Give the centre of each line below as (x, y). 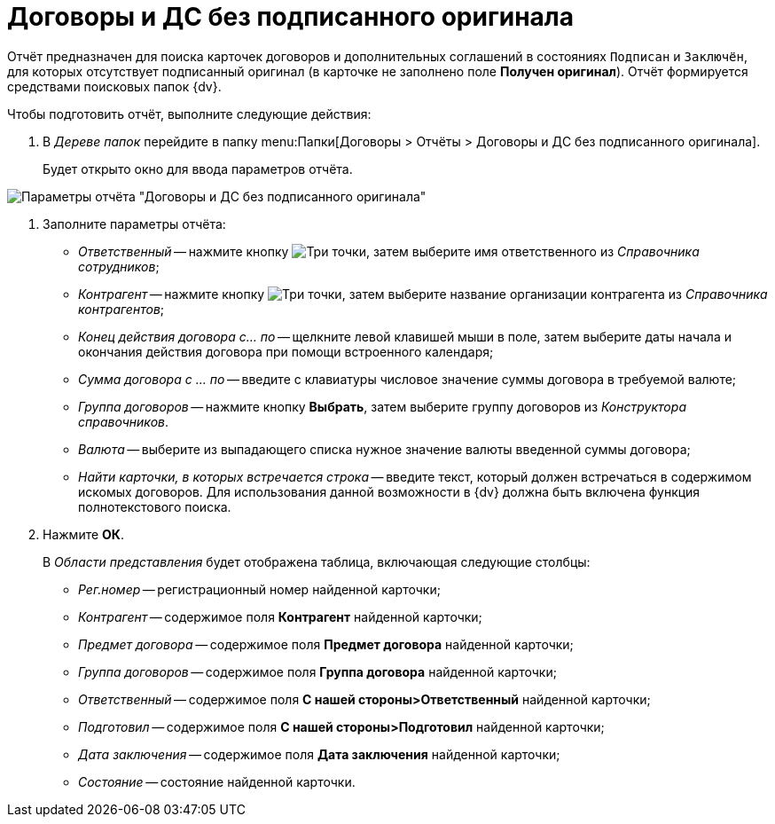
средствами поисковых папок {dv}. (114, 86)
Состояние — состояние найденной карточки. (217, 781)
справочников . (124, 421)
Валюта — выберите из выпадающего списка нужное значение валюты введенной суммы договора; (384, 449)
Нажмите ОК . (83, 534)
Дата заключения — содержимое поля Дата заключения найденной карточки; (319, 754)
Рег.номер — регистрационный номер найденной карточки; (259, 589)
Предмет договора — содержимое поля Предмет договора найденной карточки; (326, 644)
